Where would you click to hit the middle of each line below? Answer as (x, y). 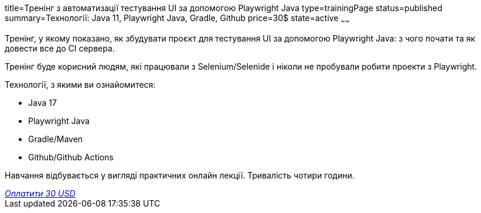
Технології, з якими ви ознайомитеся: (80, 84)
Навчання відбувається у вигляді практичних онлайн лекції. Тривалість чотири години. (180, 175)
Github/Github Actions (71, 157)
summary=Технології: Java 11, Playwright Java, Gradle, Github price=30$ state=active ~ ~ (177, 19)
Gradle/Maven (56, 139)
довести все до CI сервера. (60, 48)
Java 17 (42, 102)
